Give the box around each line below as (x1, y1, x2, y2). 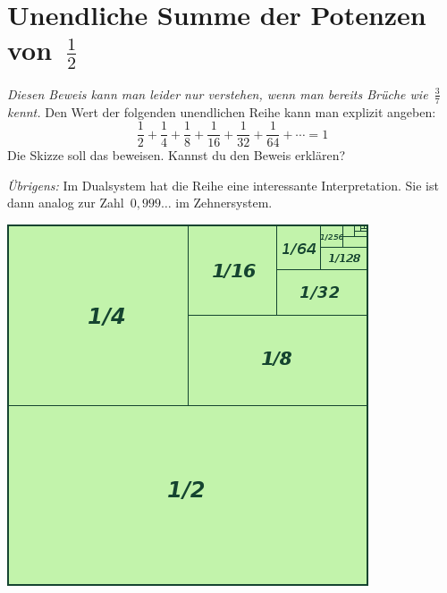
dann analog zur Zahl (7, 193, 124, 212)
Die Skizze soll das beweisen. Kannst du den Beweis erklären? (7, 146, 346, 165)
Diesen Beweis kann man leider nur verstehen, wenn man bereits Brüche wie (7, 84, 428, 103)
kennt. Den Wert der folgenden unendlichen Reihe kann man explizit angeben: (7, 102, 436, 121)
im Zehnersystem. (175, 193, 273, 212)
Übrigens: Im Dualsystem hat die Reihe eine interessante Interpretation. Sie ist (7, 175, 439, 194)
